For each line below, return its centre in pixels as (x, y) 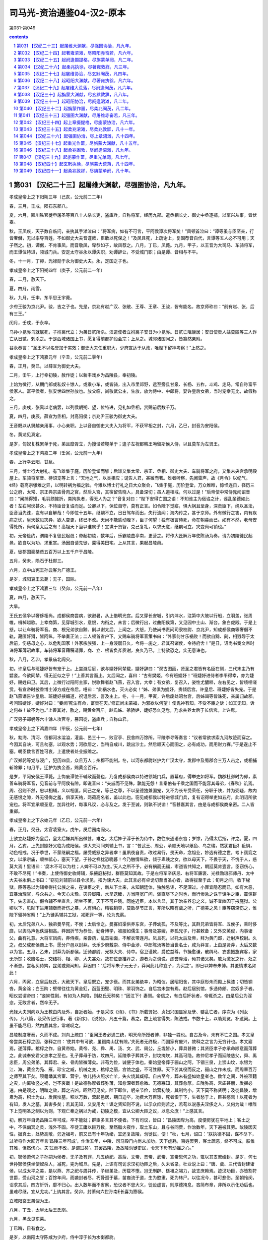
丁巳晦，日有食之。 (29, 1228)
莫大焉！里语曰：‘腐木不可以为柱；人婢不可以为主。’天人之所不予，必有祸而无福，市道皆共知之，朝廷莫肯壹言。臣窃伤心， (133, 866)
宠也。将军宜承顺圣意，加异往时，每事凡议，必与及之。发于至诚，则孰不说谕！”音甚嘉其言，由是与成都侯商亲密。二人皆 (132, 804)
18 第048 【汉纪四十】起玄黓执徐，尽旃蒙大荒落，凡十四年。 (75, 164)
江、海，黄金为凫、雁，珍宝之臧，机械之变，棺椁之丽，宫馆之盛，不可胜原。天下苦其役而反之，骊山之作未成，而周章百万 (133, 1069)
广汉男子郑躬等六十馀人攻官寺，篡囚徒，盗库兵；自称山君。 (70, 719)
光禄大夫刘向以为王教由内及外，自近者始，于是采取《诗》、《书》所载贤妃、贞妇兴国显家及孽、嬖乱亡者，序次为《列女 (129, 1011)
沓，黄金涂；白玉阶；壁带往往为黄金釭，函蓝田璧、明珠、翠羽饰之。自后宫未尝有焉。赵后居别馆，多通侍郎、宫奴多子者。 (133, 989)
